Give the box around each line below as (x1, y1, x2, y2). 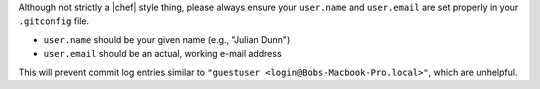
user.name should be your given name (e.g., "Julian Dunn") (43, 33, 291, 45)
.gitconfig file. (18, 15, 90, 27)
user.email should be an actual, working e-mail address (43, 48, 282, 60)
